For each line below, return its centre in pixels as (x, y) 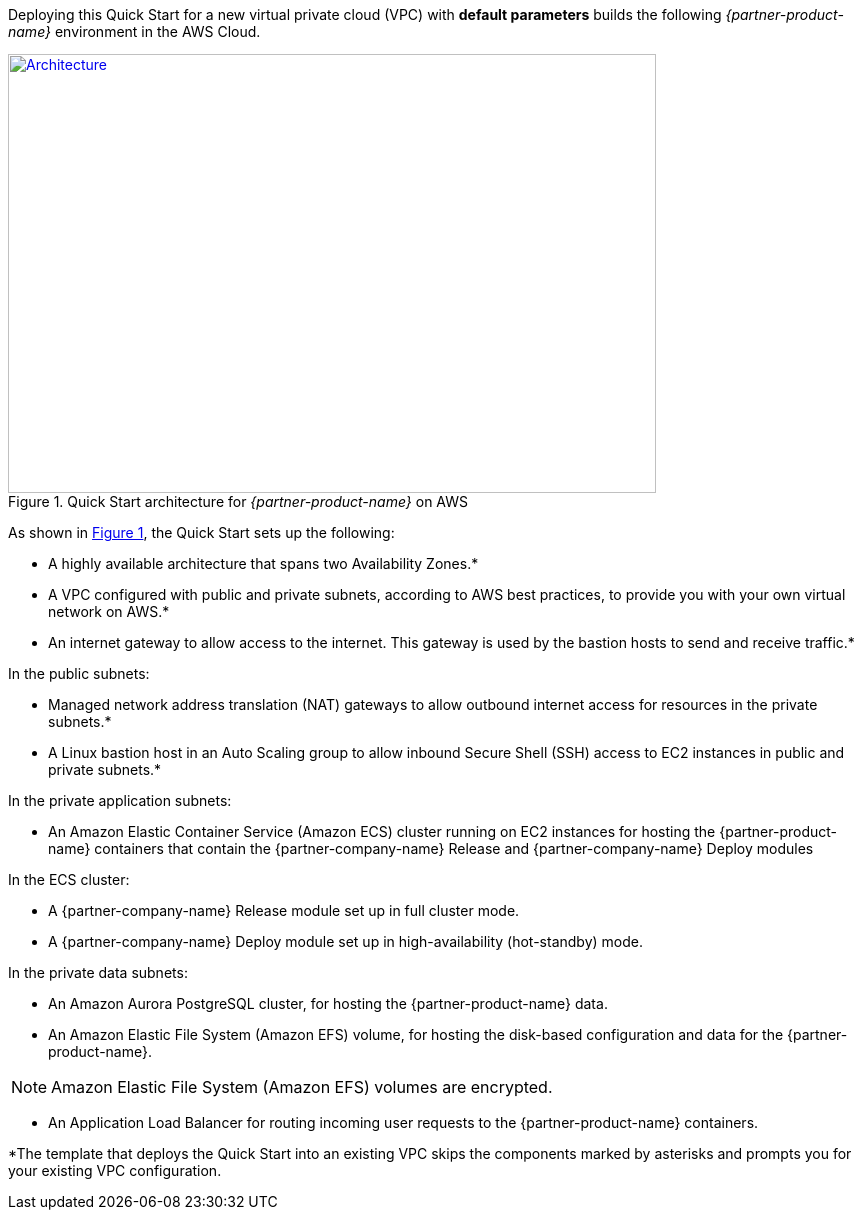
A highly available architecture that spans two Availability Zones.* (263, 563)
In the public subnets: (79, 673)
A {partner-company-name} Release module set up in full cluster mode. (284, 910)
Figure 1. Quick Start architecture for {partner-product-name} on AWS (238, 501)
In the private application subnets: (120, 800)
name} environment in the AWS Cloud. (134, 31)
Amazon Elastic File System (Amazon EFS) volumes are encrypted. (302, 1087)
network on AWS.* (109, 611)
